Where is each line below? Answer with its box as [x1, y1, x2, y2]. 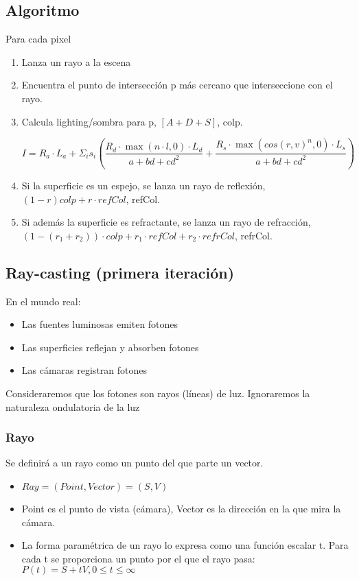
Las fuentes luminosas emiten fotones [21, 317, 178, 331]
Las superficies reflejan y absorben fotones [21, 340, 199, 354]
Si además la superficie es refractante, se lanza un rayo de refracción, [21, 215, 311, 229]
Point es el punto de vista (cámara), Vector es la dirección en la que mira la [21, 501, 341, 516]
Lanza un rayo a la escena [21, 54, 131, 69]
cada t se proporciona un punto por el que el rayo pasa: [21, 551, 255, 565]
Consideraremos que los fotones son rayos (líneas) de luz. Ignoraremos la [5, 386, 310, 401]
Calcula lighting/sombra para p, [21, 114, 157, 128]
